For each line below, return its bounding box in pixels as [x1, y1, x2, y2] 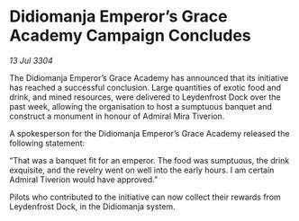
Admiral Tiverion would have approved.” [9, 173, 159, 185]
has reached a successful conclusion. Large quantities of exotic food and [9, 82, 282, 93]
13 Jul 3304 [9, 55, 54, 66]
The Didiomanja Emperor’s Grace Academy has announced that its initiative [9, 72, 289, 83]
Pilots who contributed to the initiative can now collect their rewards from [9, 191, 281, 202]
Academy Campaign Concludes [9, 25, 252, 46]
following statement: [9, 137, 86, 148]
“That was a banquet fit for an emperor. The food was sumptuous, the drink [9, 155, 290, 165]
